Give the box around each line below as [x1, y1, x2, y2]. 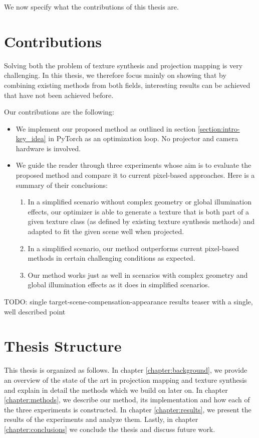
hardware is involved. [16, 143, 81, 153]
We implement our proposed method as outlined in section [16, 123, 196, 134]
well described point [4, 306, 66, 316]
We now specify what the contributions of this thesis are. [4, 2, 179, 12]
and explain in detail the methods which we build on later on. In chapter [4, 384, 228, 395]
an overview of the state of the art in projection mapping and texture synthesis [4, 374, 247, 385]
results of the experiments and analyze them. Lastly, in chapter [4, 414, 198, 424]
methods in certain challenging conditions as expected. [28, 253, 195, 263]
